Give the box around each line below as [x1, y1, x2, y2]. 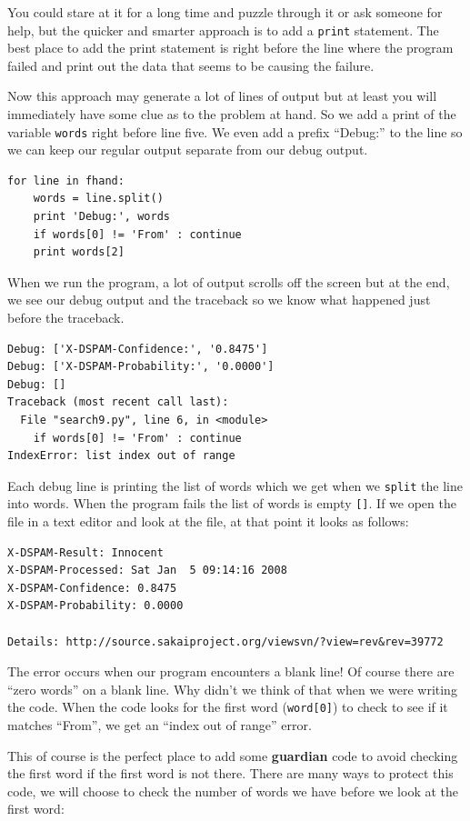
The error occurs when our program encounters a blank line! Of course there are [7, 662, 455, 681]
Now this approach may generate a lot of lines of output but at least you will [7, 86, 437, 105]
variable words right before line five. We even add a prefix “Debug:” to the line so [7, 122, 463, 141]
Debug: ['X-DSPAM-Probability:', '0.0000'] [7, 360, 275, 374]
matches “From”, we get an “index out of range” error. [7, 716, 312, 735]
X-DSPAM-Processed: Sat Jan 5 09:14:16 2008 [7, 564, 287, 577]
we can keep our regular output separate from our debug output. [7, 140, 368, 159]
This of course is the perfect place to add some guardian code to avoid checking [7, 746, 458, 765]
